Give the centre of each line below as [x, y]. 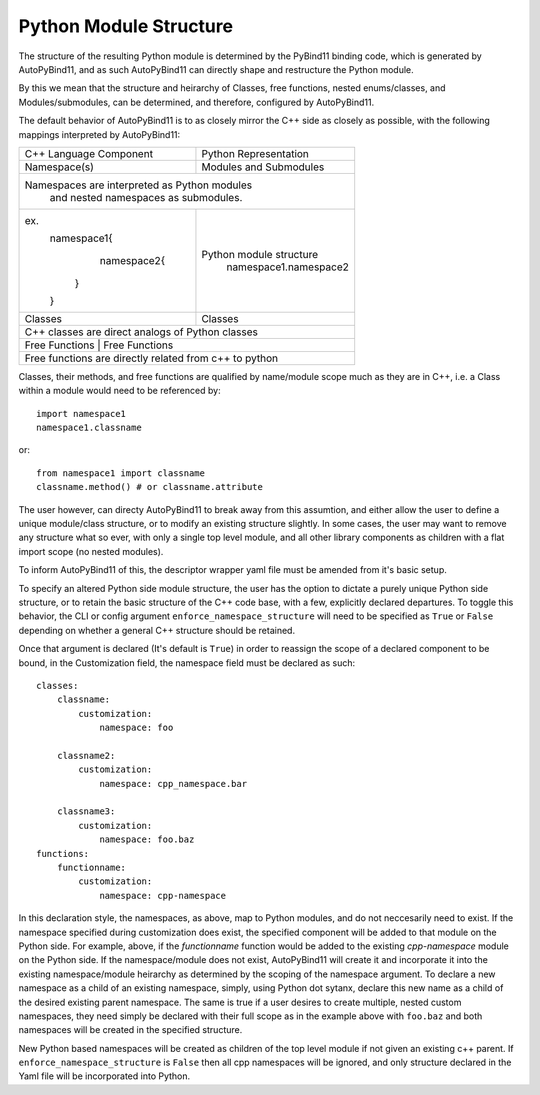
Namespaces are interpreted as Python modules [138, 185]
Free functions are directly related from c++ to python [151, 358]
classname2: [86, 755]
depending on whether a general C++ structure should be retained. [156, 630]
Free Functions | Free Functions [99, 345]
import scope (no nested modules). [91, 551]
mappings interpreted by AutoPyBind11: [99, 134]
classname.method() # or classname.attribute [150, 487]
